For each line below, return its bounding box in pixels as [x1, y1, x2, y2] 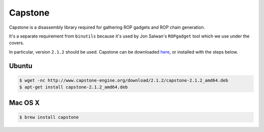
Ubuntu [9, 61, 33, 70]
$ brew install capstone [19, 114, 79, 120]
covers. [9, 40, 24, 46]
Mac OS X [9, 98, 40, 107]
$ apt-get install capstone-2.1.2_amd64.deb [19, 84, 128, 90]
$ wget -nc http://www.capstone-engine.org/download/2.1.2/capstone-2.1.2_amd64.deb [19, 77, 228, 83]
